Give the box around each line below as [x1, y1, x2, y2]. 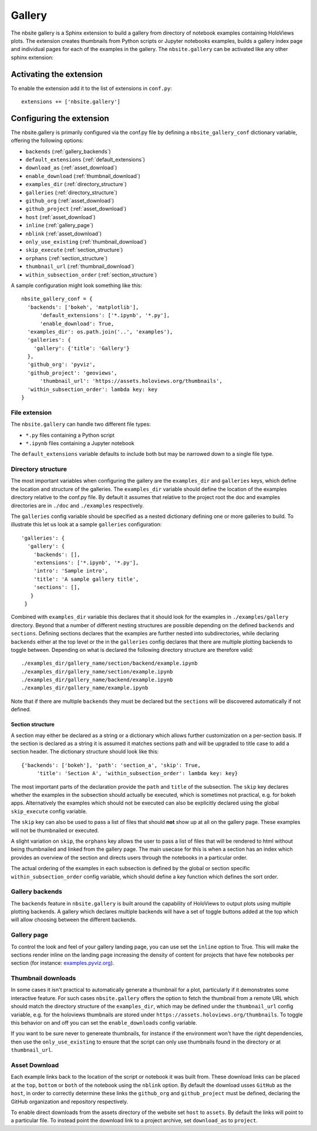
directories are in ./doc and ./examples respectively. [11, 502, 144, 509]
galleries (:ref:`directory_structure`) [25, 188, 117, 196]
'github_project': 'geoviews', [27, 369, 117, 376]
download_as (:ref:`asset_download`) [25, 164, 117, 171]
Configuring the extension [11, 113, 110, 123]
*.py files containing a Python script [25, 432, 114, 439]
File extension [11, 408, 52, 416]
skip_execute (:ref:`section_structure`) [25, 247, 123, 254]
